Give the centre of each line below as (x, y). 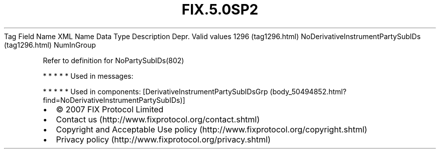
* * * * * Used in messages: (88, 76)
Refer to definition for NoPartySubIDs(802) (114, 60)
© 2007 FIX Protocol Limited (110, 109)
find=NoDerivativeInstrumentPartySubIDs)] (114, 100)
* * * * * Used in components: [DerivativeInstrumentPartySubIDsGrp (155, 91)
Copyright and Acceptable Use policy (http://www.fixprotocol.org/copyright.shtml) (212, 129)
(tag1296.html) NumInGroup (50, 45)
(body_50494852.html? (308, 91)
